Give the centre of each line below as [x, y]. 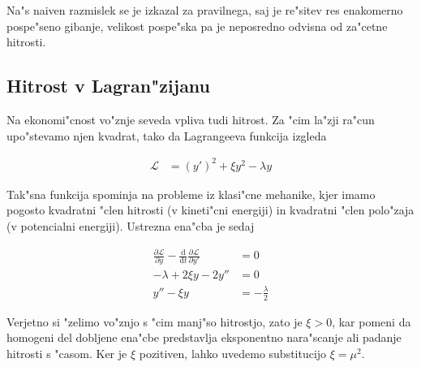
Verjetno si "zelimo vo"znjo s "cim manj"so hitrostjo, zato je [155, 321]
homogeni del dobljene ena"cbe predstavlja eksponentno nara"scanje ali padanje [204, 337]
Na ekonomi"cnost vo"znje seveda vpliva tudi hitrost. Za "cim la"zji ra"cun [191, 119]
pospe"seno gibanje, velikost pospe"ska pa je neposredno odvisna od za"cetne [197, 26]
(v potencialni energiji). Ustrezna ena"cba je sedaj [131, 225]
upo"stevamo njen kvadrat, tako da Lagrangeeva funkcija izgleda [167, 135]
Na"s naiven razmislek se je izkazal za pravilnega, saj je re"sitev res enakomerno [205, 10]
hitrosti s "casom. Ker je [67, 353]
